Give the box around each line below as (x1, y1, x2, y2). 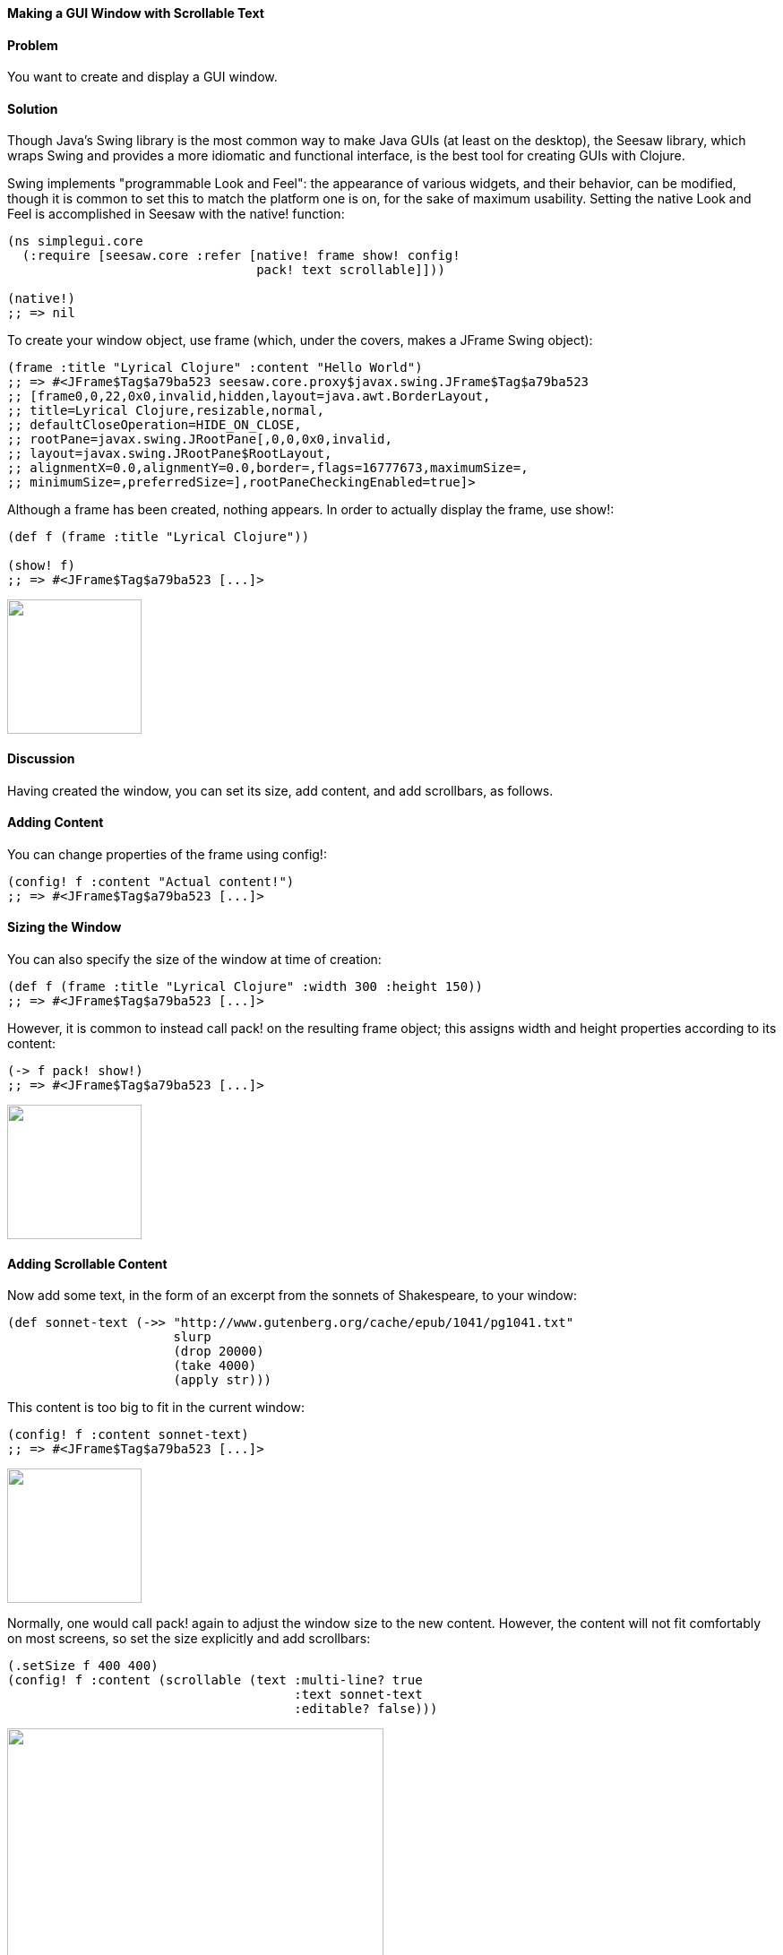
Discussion (7, 751, 75, 767)
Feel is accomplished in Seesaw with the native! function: (7, 206, 345, 222)
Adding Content (7, 814, 104, 831)
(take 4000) (173, 1358, 257, 1374)
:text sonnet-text (294, 1687, 423, 1702)
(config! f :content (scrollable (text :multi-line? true (7, 1673, 423, 1688)
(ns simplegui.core (7, 234, 143, 249)
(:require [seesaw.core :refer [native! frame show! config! (22, 248, 460, 263)
